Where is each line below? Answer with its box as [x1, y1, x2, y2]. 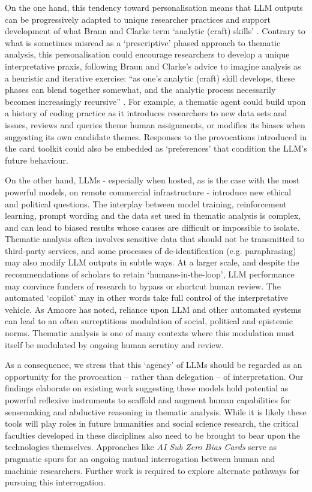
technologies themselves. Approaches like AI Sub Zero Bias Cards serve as [5, 440, 277, 453]
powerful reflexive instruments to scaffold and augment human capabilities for [5, 394, 291, 406]
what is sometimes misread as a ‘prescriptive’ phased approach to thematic [5, 36, 281, 49]
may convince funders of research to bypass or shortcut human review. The [5, 279, 281, 292]
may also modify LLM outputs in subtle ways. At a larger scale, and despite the [5, 256, 299, 268]
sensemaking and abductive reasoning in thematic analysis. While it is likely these [5, 405, 307, 418]
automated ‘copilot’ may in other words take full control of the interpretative [5, 291, 289, 304]
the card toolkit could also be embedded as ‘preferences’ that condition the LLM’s [5, 142, 307, 155]
